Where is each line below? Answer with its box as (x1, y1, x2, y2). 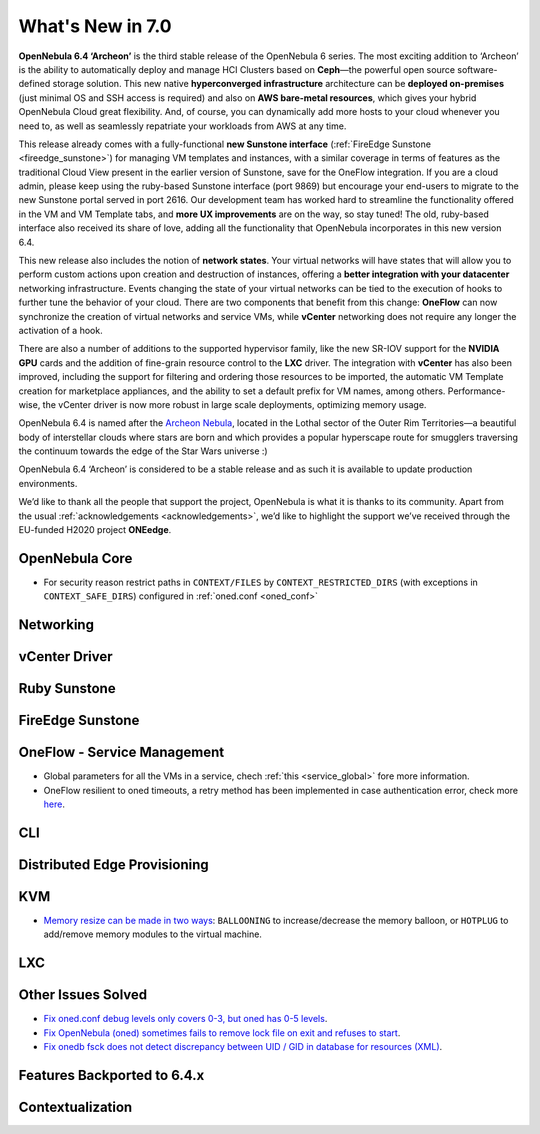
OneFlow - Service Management (18, 744, 225, 761)
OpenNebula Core (18, 550, 133, 567)
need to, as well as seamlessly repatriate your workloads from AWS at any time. (18, 120, 347, 132)
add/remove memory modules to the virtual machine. (43, 928, 262, 940)
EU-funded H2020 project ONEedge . (18, 524, 172, 536)
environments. (18, 477, 78, 489)
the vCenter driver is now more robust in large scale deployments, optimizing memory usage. (42, 398, 427, 410)
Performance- (447, 385, 506, 397)
